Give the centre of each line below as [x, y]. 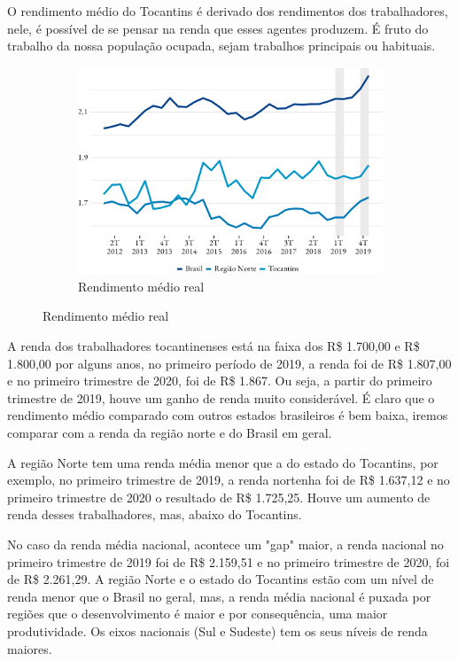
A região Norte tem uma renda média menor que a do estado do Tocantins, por [223, 462]
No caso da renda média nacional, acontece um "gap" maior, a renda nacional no [225, 544]
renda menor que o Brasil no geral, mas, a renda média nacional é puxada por [219, 596]
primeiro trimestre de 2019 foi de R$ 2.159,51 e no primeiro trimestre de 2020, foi [229, 561]
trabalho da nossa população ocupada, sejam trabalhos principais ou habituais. [221, 46]
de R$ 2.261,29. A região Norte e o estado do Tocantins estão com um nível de [221, 579]
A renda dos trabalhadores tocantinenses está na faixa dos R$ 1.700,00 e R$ [213, 346]
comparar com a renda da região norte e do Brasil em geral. [170, 433]
